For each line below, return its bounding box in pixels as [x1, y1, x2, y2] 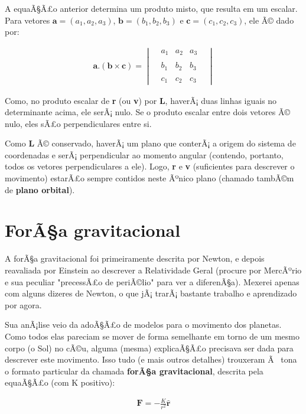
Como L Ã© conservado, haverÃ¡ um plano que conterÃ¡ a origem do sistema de [5, 137, 296, 149]
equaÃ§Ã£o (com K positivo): [5, 376, 115, 389]
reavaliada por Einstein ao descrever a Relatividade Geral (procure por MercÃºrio [5, 263, 302, 276]
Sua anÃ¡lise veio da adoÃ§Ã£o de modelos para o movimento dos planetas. [5, 318, 282, 331]
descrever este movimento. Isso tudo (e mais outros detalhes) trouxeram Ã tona [5, 353, 297, 366]
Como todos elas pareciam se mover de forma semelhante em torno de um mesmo [5, 330, 300, 342]
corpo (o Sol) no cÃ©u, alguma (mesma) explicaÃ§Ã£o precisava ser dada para [5, 341, 294, 354]
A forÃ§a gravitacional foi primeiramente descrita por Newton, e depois [5, 252, 265, 265]
